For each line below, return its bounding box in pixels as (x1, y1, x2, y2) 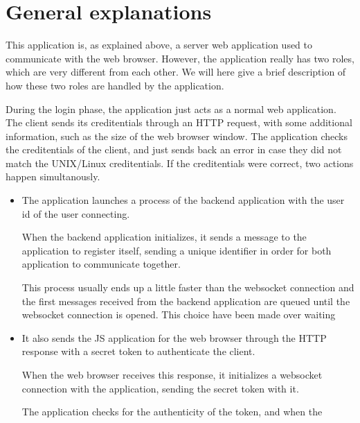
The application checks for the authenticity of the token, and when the (21, 404, 323, 419)
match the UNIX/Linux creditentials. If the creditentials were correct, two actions (6, 155, 354, 170)
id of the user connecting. (21, 206, 130, 221)
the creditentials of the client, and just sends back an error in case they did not (6, 142, 342, 157)
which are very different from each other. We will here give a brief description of (6, 64, 346, 79)
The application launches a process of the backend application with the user (21, 193, 345, 207)
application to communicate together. (21, 257, 181, 271)
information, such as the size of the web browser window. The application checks (6, 128, 348, 143)
